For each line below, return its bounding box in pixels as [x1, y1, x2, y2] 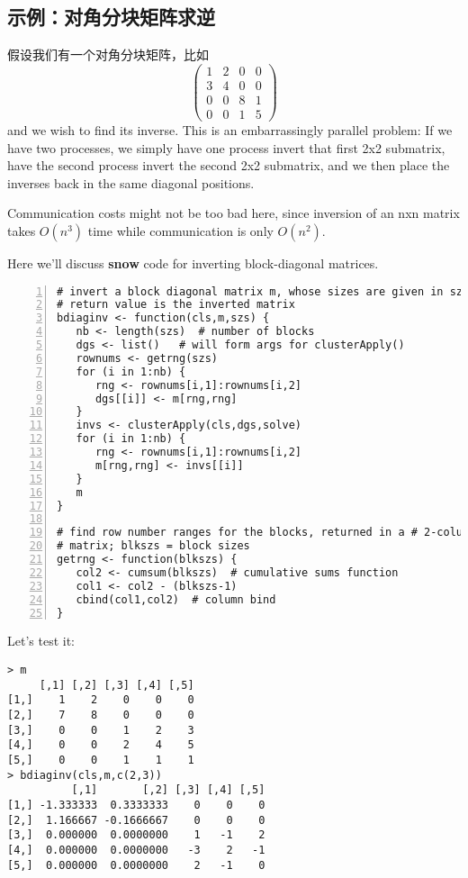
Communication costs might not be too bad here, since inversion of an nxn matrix [7, 204, 460, 222]
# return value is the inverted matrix [57, 298, 295, 312]
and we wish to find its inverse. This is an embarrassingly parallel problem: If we [7, 120, 453, 139]
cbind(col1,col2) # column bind [76, 593, 276, 606]
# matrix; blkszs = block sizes [57, 539, 250, 553]
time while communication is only [87, 221, 274, 240]
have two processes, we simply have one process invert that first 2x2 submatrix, [7, 138, 445, 157]
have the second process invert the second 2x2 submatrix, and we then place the [7, 156, 450, 175]
